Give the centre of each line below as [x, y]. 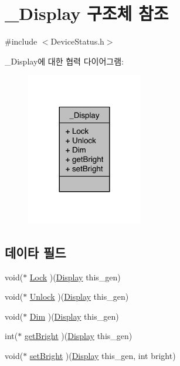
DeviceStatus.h [77, 41]
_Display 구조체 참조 [87, 13]
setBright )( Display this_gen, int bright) [103, 355]
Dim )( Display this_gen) [74, 316]
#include [21, 41]
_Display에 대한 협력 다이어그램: [64, 61]
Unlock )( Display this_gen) [79, 296]
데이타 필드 [35, 252]
